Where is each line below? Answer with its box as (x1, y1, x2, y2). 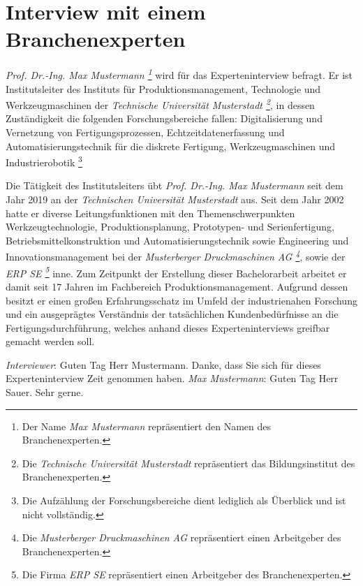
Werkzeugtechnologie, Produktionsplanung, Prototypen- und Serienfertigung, (6, 219, 334, 234)
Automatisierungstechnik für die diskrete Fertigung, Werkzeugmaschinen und (6, 138, 336, 153)
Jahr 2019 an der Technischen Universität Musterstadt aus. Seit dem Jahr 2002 (6, 192, 344, 207)
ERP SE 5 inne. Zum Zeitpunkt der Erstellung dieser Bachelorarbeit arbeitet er (6, 263, 347, 280)
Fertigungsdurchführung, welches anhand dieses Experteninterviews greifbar (6, 320, 330, 335)
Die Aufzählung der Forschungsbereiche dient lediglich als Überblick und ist (22, 493, 346, 508)
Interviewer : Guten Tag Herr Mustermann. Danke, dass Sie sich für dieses (6, 357, 321, 372)
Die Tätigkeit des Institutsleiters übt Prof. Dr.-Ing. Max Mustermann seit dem (6, 178, 343, 193)
